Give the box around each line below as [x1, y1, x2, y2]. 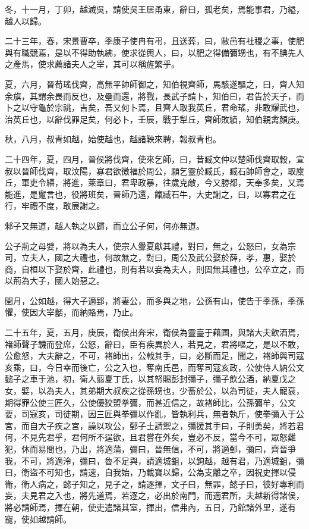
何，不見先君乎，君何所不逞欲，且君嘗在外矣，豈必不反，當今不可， [5, 431, 271, 443]
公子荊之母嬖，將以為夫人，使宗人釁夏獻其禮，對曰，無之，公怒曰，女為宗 [5, 239, 296, 252]
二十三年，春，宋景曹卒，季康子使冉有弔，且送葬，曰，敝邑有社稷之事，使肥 [5, 35, 304, 47]
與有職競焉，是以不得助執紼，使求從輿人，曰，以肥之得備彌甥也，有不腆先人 [5, 46, 304, 58]
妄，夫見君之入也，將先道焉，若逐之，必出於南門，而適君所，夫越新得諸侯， [5, 489, 304, 502]
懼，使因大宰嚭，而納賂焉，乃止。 [5, 306, 138, 318]
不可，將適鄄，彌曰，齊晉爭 [187, 443, 296, 455]
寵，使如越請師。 [5, 512, 71, 525]
